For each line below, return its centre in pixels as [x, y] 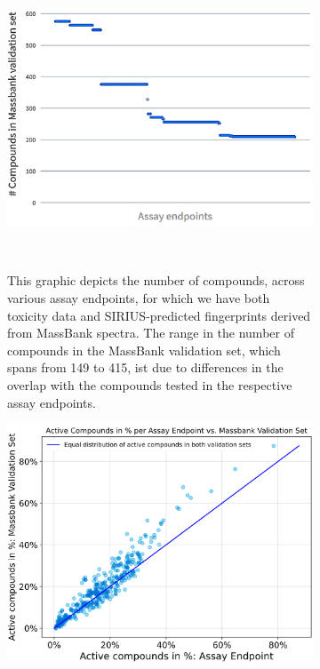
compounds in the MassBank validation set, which [144, 350]
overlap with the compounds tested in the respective [150, 384]
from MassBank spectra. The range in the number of [151, 333]
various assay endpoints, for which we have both [139, 298]
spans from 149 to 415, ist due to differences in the [145, 367]
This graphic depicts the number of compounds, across [156, 280]
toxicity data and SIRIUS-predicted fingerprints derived [159, 315]
